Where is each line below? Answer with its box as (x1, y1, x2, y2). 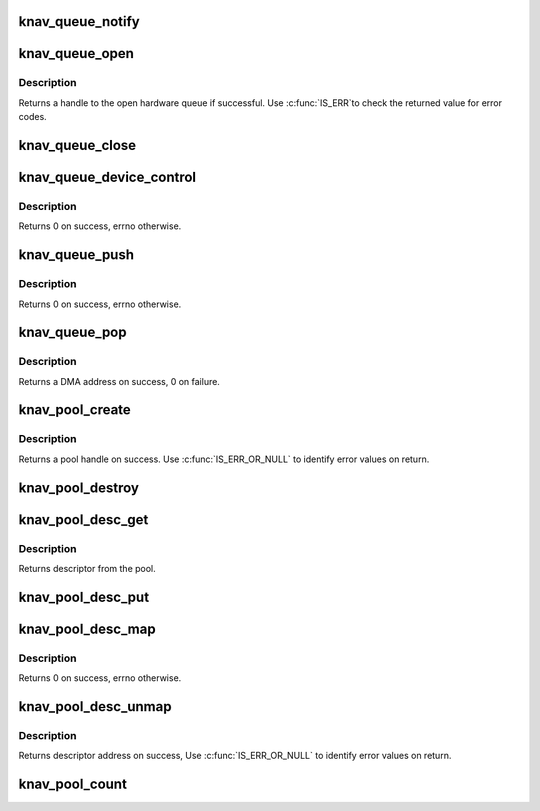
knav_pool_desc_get (18, 511, 149, 528)
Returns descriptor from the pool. (18, 562, 157, 574)
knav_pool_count (18, 776, 127, 793)
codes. (18, 111, 47, 123)
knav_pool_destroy (18, 479, 140, 496)
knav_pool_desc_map (18, 620, 156, 637)
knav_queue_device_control (18, 169, 197, 185)
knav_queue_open (18, 45, 135, 62)
